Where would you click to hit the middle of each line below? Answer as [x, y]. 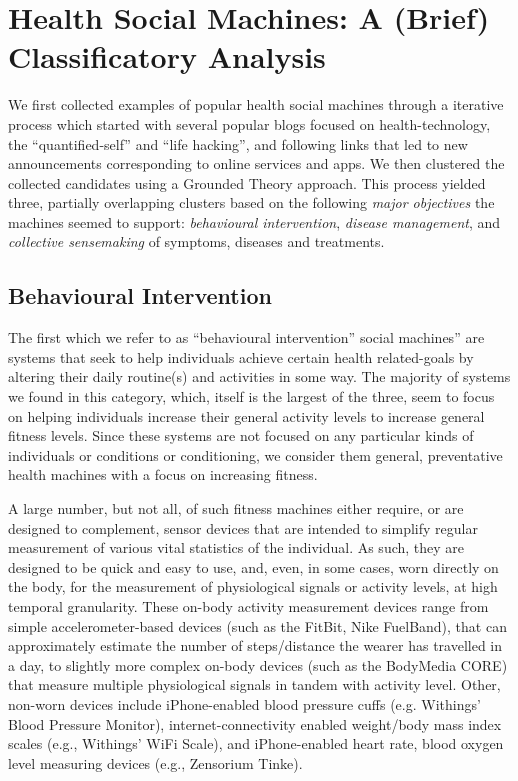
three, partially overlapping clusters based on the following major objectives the [251, 202]
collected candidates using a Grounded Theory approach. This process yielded [247, 182]
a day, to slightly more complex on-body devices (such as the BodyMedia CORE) [258, 664]
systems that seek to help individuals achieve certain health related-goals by [241, 356]
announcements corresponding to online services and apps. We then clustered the [256, 163]
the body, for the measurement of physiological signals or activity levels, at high [253, 586]
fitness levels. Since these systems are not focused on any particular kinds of [241, 435]
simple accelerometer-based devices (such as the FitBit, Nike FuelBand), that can [257, 625]
